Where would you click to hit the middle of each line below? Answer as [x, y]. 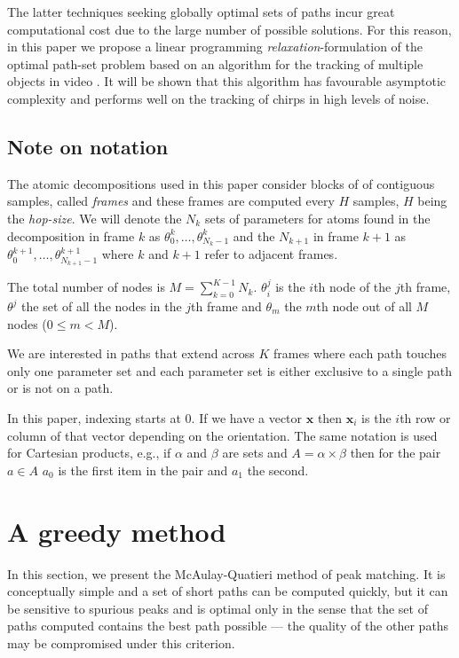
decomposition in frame [71, 235]
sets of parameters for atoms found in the [317, 218]
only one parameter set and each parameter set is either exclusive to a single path [230, 370]
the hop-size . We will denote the [95, 218]
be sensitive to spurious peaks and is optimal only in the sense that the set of [218, 608]
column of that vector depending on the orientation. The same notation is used [222, 435]
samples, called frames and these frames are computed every [171, 201]
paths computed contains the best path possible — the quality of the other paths [228, 626]
